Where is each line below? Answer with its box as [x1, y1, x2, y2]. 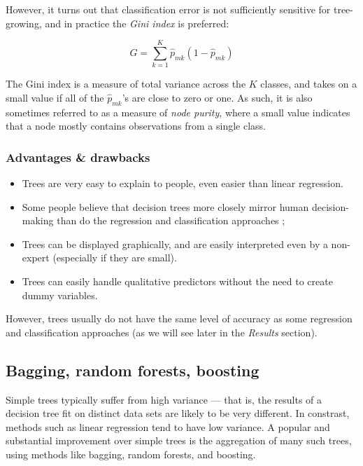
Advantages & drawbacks [6, 148, 150, 165]
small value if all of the [6, 90, 104, 104]
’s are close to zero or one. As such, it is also [122, 90, 313, 104]
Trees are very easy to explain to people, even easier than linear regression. [22, 176, 343, 191]
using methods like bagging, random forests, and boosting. [6, 447, 256, 462]
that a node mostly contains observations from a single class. [6, 118, 266, 133]
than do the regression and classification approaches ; [57, 213, 285, 228]
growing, [6, 15, 42, 30]
